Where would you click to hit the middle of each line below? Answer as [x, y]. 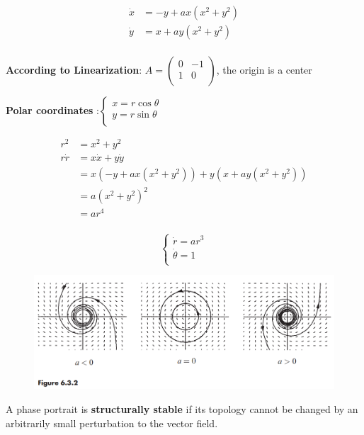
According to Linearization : [74, 70]
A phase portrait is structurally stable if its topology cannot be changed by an [182, 409]
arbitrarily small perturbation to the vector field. [112, 423]
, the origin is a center [264, 70]
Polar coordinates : [52, 110]
